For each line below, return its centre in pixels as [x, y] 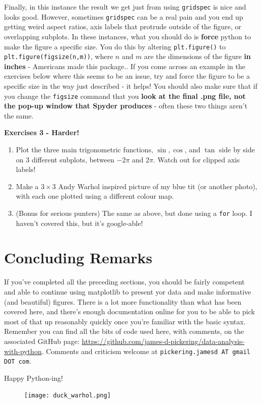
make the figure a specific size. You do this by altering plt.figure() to [115, 46]
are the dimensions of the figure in [198, 56]
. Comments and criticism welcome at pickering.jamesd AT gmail [146, 351]
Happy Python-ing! [34, 378]
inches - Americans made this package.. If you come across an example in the [125, 66]
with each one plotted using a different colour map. [95, 196]
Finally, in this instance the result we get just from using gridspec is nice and [125, 7]
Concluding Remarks [78, 257]
